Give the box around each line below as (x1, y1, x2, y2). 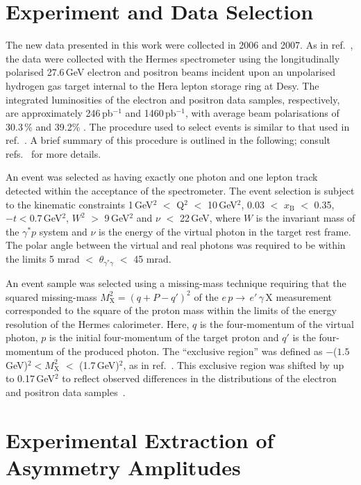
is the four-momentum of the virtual (199, 316, 354, 331)
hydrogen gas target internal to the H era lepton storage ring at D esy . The (6, 78, 319, 92)
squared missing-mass (6, 289, 97, 304)
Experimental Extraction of (6, 425, 274, 454)
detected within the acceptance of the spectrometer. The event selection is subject (6, 183, 355, 198)
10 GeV (207, 197, 237, 211)
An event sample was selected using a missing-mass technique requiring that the (6, 276, 346, 290)
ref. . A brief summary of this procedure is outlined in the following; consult (6, 133, 331, 147)
